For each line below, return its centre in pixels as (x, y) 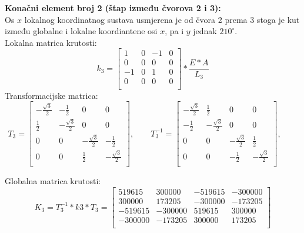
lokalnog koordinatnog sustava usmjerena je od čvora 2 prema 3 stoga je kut (162, 19)
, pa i (174, 31)
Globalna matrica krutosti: (53, 181)
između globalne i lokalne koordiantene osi (81, 31)
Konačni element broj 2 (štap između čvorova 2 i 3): (113, 8)
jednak (205, 31)
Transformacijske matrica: (51, 95)
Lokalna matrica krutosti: (51, 42)
